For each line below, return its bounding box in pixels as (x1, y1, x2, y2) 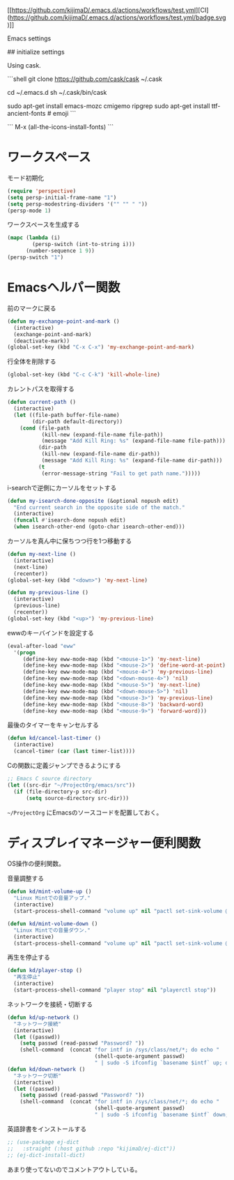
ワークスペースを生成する (7, 220, 80, 229)
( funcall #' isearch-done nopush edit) (13, 517, 127, 524)
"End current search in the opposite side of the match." (13, 504, 186, 511)
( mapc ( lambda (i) (7, 234, 61, 241)
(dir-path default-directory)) (32, 418, 123, 425)
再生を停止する (7, 953, 50, 962)
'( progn (13, 649, 36, 656)
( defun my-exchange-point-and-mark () (7, 317, 120, 325)
